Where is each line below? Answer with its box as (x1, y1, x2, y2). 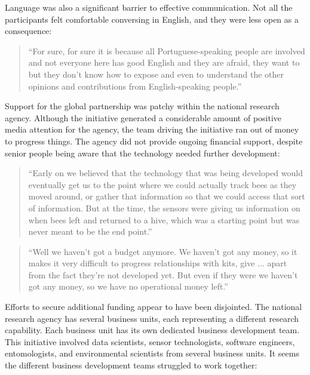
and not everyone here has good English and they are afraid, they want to (28, 56, 300, 69)
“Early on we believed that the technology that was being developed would (28, 167, 303, 179)
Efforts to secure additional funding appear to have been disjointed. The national (5, 300, 302, 313)
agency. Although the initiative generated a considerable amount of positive (5, 111, 282, 124)
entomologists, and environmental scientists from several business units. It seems (5, 347, 299, 359)
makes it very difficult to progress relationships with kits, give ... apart (28, 257, 287, 269)
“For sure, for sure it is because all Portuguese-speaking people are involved (28, 44, 305, 57)
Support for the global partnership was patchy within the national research (5, 100, 280, 112)
